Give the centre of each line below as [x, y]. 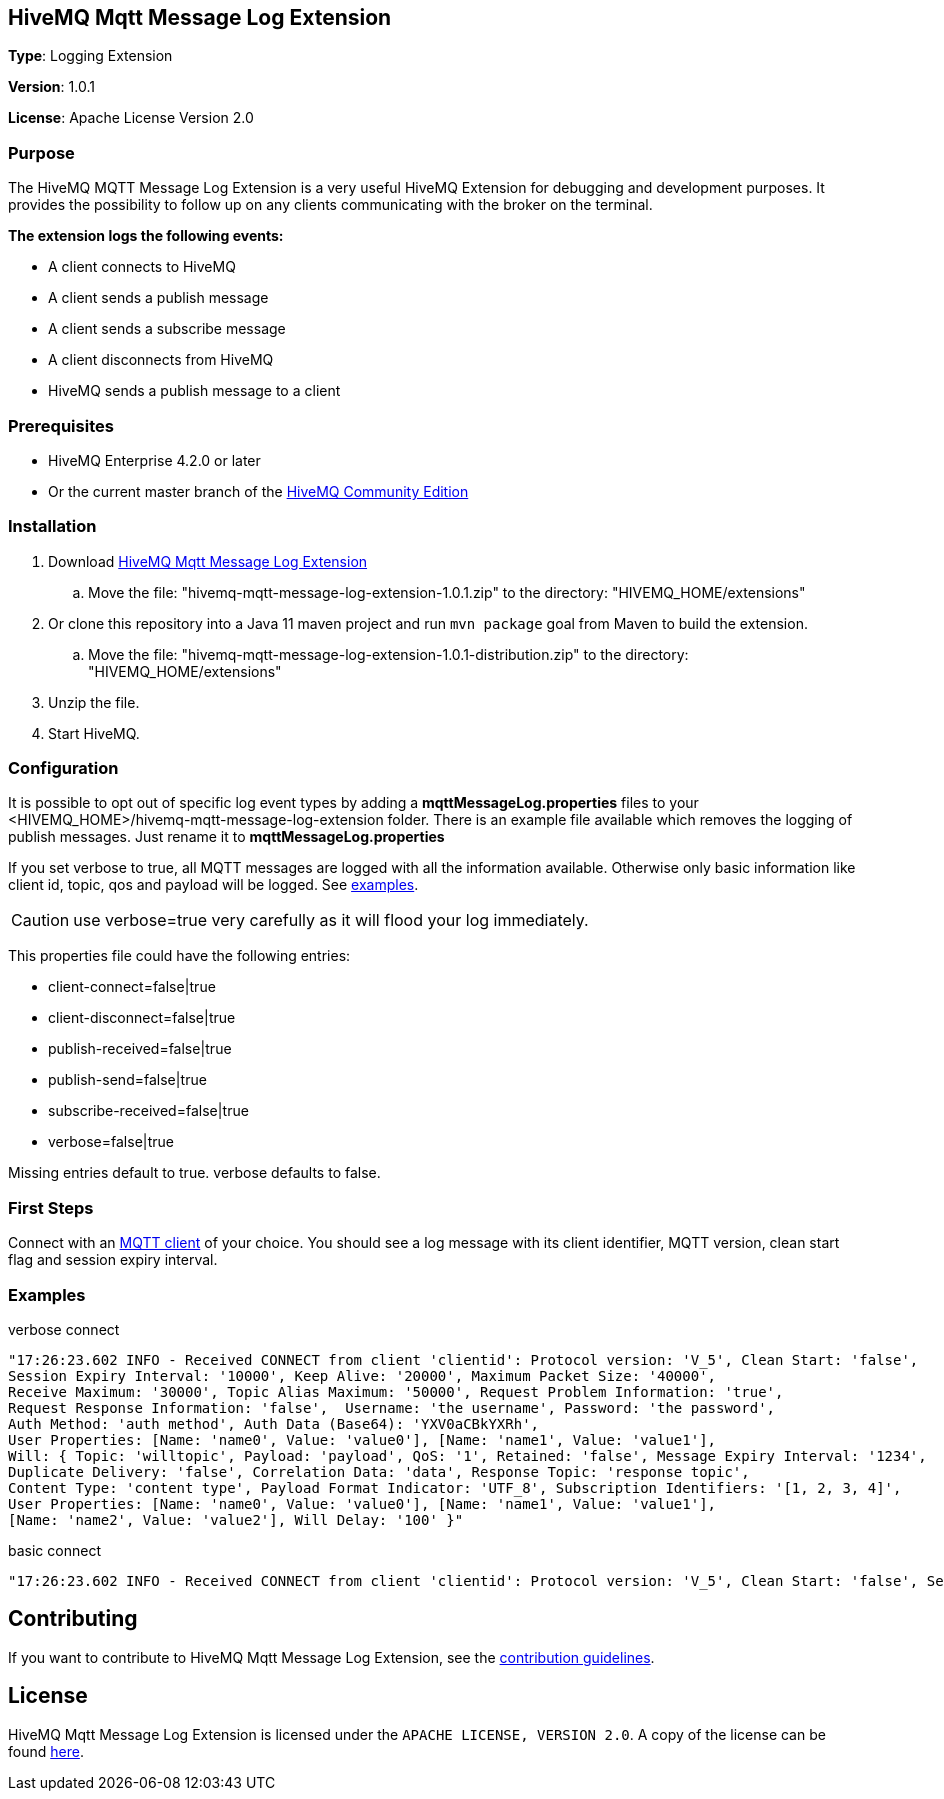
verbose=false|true [111, 1142]
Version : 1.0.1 [51, 87]
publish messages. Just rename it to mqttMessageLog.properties [226, 837]
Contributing [73, 1619]
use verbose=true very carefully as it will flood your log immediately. [331, 920]
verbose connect [64, 1329]
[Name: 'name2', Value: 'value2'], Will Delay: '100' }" [236, 1519]
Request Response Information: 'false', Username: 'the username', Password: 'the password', [392, 1407]
